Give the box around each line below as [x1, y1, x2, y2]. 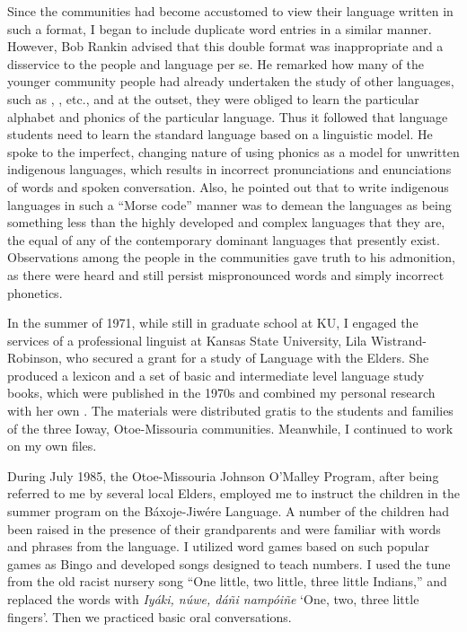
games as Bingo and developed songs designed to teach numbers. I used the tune [7, 554, 451, 573]
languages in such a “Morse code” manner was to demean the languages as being [7, 195, 452, 214]
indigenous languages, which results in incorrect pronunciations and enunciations [7, 160, 452, 179]
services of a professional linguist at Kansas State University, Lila [7, 330, 367, 349]
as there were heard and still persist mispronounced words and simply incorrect [7, 265, 445, 284]
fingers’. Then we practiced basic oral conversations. [7, 607, 292, 626]
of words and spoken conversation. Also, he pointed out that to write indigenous [7, 177, 449, 196]
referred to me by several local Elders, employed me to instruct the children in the [7, 484, 460, 503]
